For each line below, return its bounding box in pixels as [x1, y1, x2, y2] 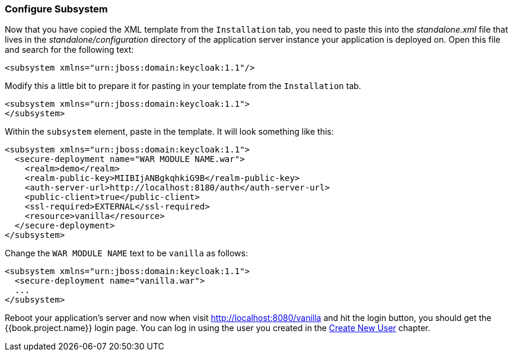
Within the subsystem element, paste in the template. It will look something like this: [5, 126, 334, 137]
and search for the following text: [5, 44, 134, 55]
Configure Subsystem [5, 3, 108, 15]
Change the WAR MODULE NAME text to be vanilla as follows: [5, 248, 248, 259]
